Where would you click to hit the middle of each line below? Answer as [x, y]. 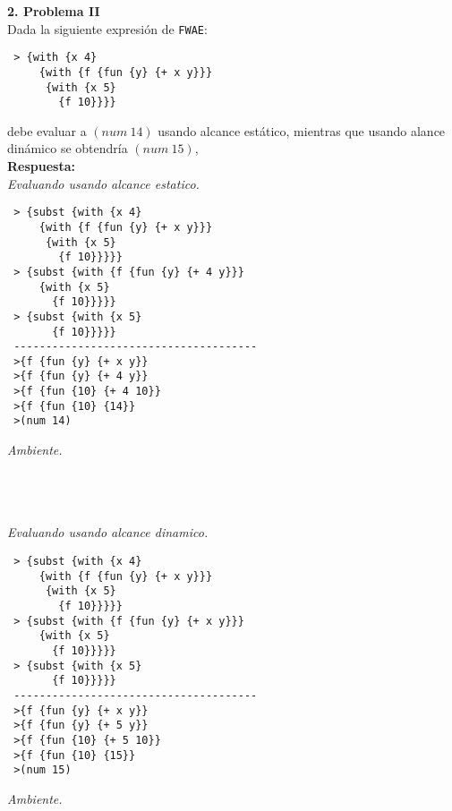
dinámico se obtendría [68, 148]
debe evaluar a [47, 130]
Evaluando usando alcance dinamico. [108, 532]
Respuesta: [41, 166]
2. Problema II [54, 11]
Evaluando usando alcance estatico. [103, 183]
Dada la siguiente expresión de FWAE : [107, 28]
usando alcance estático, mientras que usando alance [302, 130]
